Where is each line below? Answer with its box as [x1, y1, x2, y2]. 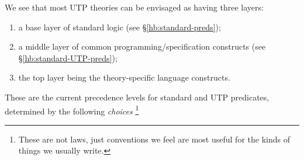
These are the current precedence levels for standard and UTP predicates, [5, 91, 270, 103]
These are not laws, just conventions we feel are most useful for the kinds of [18, 133, 290, 145]
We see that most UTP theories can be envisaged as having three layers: [5, 1, 264, 13]
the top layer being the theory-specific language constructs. [18, 71, 230, 84]
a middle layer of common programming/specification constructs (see [18, 40, 266, 53]
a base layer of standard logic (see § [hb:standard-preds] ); [18, 20, 221, 33]
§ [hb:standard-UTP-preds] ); [18, 51, 118, 64]
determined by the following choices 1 [5, 103, 139, 117]
